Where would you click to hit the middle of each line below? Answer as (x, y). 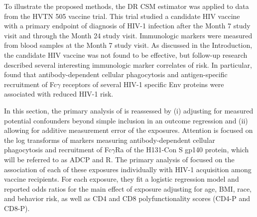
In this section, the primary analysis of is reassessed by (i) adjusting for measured (129, 110)
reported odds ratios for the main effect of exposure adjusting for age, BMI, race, (128, 188)
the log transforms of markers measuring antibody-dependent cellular (110, 140)
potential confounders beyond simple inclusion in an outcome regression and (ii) (126, 120)
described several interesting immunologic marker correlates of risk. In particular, (128, 64)
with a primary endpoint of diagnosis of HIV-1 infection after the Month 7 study (127, 26)
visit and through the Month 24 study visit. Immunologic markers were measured (128, 35)
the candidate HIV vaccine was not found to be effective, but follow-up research (126, 54)
